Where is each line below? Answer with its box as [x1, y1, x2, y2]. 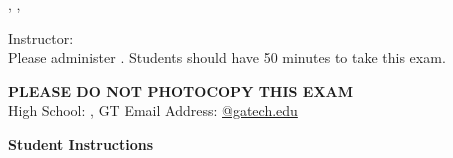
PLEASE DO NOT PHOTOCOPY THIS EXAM [8, 80, 354, 101]
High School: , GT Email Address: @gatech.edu [8, 100, 298, 121]
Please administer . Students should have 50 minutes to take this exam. [8, 47, 446, 68]
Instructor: [8, 27, 74, 48]
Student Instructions [8, 133, 154, 154]
